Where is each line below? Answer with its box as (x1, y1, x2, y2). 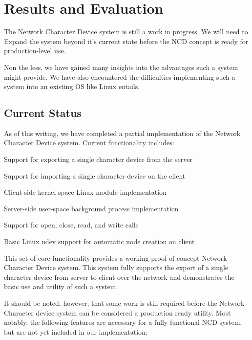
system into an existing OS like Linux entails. (4, 81, 140, 91)
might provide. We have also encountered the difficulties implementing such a (4, 71, 235, 82)
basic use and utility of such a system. (4, 281, 118, 292)
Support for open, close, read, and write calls (4, 220, 139, 230)
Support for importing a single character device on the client (4, 170, 186, 181)
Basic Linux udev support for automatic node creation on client (4, 236, 195, 247)
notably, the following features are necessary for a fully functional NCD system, (4, 317, 242, 327)
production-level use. (4, 45, 66, 56)
